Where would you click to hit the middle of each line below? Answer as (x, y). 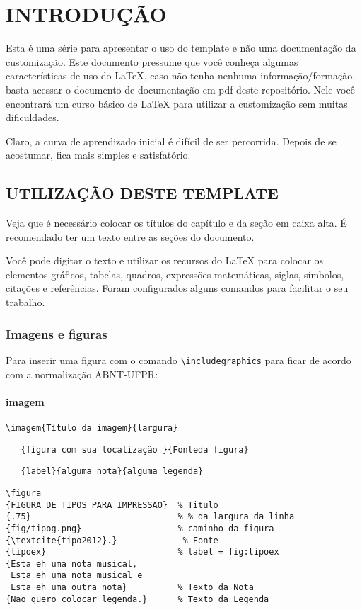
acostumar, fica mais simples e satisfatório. (98, 155)
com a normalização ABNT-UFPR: (82, 374)
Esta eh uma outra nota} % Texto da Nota (132, 588)
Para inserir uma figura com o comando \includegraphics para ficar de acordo (179, 360)
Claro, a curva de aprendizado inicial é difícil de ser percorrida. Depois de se (171, 141)
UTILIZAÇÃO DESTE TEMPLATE (142, 193)
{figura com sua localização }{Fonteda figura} (135, 450)
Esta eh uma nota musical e (77, 576)
